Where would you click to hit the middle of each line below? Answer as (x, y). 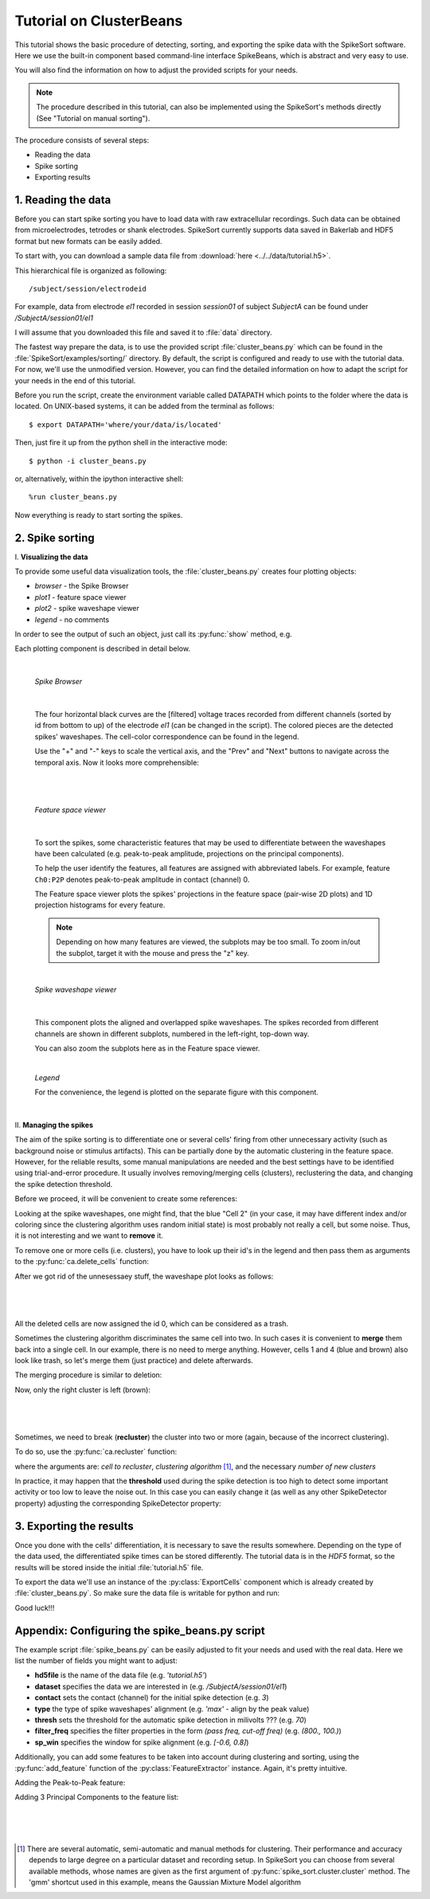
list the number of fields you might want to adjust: (96, 1661)
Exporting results (63, 177)
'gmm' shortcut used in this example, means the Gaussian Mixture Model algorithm (165, 1882)
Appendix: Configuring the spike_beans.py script (140, 1630)
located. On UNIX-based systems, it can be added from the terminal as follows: (145, 406)
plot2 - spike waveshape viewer (87, 609)
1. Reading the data (63, 200)
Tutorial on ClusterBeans (99, 21)
